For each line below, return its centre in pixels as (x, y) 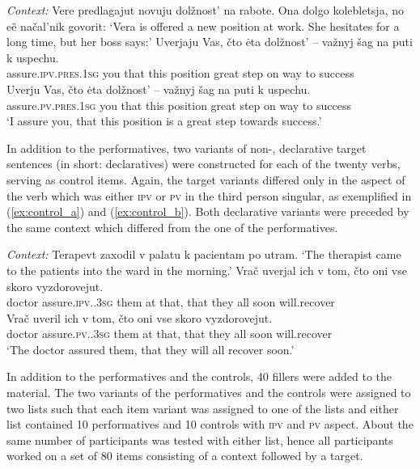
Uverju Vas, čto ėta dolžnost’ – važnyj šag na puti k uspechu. (159, 89)
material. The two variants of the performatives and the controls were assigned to (209, 393)
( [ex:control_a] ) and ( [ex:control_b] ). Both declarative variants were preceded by (208, 211)
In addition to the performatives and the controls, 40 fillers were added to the (199, 376)
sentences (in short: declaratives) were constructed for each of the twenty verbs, (204, 164)
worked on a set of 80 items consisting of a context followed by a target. (185, 456)
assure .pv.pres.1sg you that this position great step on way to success (179, 105)
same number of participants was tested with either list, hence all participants (200, 439)
